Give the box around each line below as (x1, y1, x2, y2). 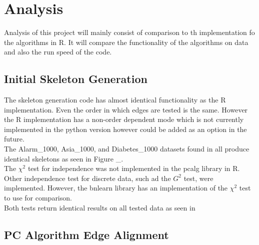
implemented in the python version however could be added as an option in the (4, 123, 247, 134)
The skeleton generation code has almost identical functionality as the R (4, 94, 226, 105)
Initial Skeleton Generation (4, 71, 147, 86)
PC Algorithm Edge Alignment (4, 226, 169, 242)
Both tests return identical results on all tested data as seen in (4, 202, 195, 212)
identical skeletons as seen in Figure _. (4, 153, 123, 163)
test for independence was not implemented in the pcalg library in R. (27, 163, 240, 173)
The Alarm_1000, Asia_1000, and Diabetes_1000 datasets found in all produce (4, 143, 249, 154)
